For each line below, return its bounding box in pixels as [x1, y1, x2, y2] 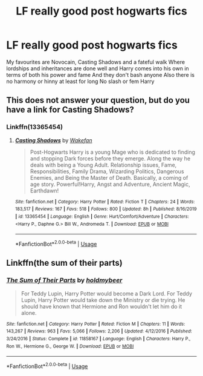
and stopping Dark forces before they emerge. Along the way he [30, 154, 191, 162]
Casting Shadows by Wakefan [14, 136, 92, 143]
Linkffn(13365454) [6, 123, 63, 131]
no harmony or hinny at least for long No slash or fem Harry [6, 78, 155, 85]
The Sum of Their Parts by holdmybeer [6, 276, 123, 285]
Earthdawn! [30, 186, 59, 194]
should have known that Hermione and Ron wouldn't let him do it [21, 303, 182, 310]
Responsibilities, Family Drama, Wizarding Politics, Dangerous [30, 168, 184, 175]
